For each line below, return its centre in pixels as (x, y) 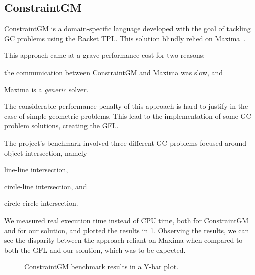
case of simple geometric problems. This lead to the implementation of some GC (128, 116)
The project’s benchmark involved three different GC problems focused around (125, 142)
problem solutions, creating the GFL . (61, 126)
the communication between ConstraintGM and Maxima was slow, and (114, 72)
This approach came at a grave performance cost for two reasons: (105, 55)
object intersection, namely (46, 152)
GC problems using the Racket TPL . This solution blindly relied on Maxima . (125, 38)
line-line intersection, (36, 169)
